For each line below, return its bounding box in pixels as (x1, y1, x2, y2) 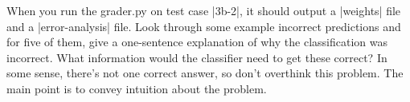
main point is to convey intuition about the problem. (6, 80, 267, 96)
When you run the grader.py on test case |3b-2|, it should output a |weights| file (6, 2, 401, 18)
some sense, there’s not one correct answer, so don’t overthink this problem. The (6, 65, 404, 81)
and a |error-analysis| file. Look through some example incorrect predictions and (6, 18, 401, 34)
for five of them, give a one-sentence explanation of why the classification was (6, 33, 387, 50)
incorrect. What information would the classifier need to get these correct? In (6, 49, 387, 65)
